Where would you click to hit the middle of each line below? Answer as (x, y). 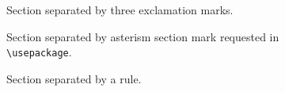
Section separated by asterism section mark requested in (143, 36)
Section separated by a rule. (74, 78)
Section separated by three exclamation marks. (120, 10)
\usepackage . (39, 52)
